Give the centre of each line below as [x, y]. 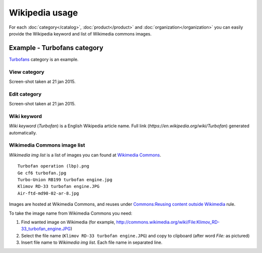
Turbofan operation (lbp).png [54, 166]
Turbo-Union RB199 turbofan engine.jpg [65, 179]
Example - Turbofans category [56, 48]
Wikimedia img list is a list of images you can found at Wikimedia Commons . [85, 155]
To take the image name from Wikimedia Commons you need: [71, 213]
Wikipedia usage [43, 13]
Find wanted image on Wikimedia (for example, [68, 222]
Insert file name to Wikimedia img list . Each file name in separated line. [92, 242]
